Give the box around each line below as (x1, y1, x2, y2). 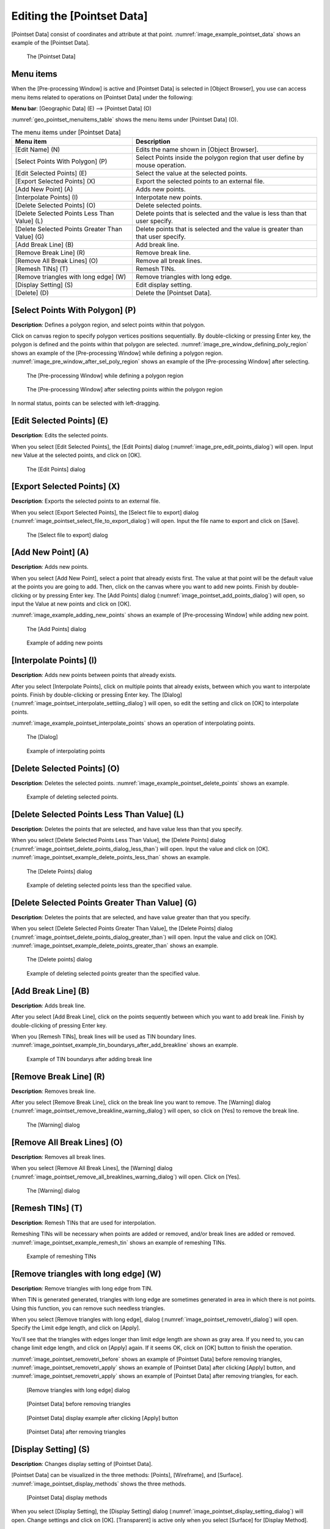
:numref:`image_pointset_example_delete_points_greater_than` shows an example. (11, 942, 219, 949)
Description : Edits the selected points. (11, 432, 108, 439)
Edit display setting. (135, 281, 193, 289)
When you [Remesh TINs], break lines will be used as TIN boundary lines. (11, 1032, 197, 1040)
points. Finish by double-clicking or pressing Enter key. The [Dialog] (11, 691, 183, 698)
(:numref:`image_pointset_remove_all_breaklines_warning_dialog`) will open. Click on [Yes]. (11, 1173, 241, 1180)
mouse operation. (135, 161, 186, 169)
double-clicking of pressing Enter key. (11, 1021, 107, 1029)
